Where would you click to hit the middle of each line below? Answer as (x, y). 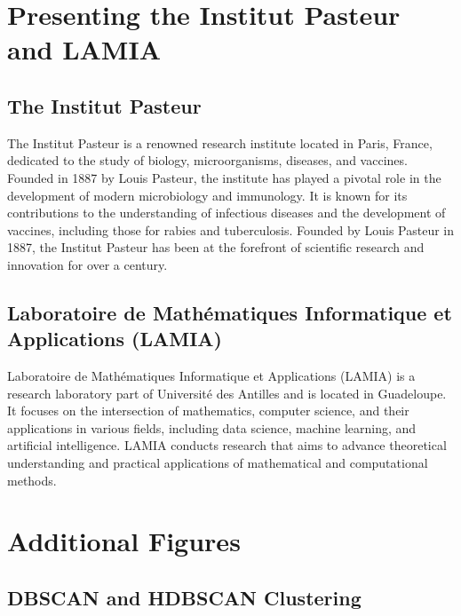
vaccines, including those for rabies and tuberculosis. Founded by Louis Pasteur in (230, 229)
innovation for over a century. (87, 264)
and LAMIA (84, 49)
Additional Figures (124, 541)
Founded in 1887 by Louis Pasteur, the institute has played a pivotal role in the (224, 177)
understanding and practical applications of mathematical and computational (218, 463)
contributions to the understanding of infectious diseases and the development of (227, 213)
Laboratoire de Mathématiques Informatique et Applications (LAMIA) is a (211, 376)
